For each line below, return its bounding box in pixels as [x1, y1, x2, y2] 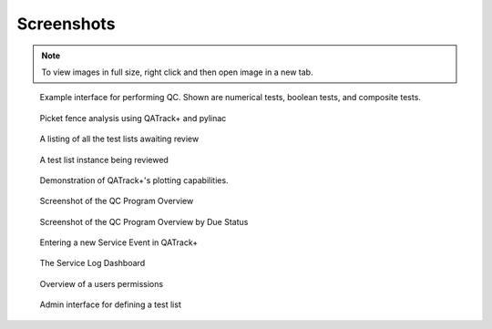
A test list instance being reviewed [39, 154, 169, 165]
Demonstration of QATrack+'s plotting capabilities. [39, 174, 229, 186]
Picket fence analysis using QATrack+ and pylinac [39, 112, 227, 123]
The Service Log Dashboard [39, 258, 146, 269]
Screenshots [16, 14, 116, 34]
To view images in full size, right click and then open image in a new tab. [41, 67, 313, 77]
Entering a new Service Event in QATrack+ [39, 237, 199, 248]
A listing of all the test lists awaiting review [39, 133, 200, 145]
